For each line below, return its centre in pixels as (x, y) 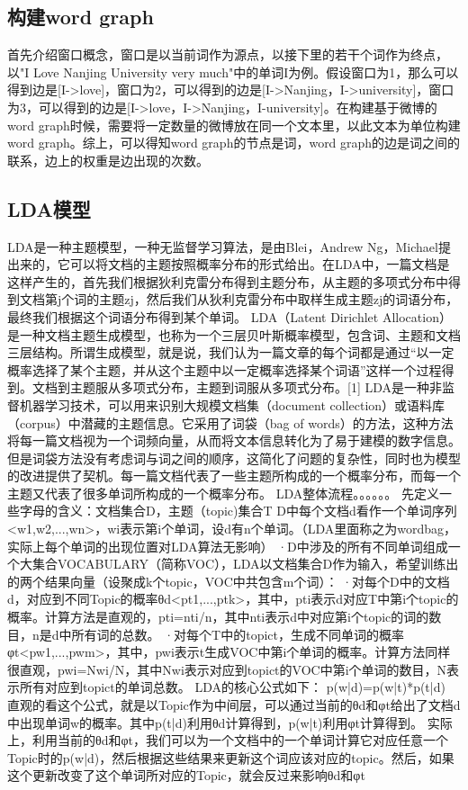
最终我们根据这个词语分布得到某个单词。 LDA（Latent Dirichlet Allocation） (229, 316)
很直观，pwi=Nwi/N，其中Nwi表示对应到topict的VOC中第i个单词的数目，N (227, 669)
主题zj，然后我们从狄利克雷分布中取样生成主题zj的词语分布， (279, 299)
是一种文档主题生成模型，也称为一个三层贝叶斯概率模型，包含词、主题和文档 (234, 334)
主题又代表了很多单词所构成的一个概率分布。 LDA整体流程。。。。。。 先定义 (223, 493)
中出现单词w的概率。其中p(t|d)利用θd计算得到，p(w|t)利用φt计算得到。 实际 (230, 722)
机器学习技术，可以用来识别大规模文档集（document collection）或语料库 (232, 404)
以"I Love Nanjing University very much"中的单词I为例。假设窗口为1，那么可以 (233, 72)
